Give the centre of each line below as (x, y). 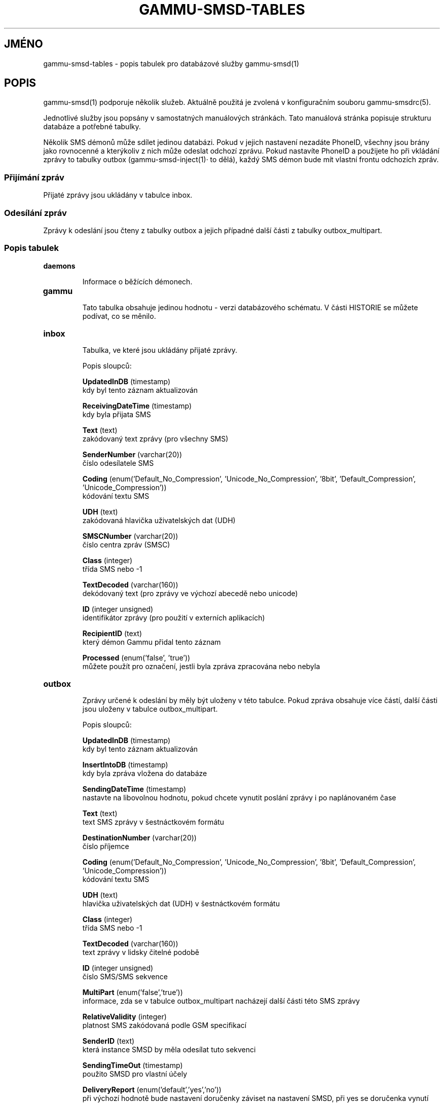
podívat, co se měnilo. (119, 316)
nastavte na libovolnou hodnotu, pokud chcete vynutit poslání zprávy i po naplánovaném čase (239, 797)
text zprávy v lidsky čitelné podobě (141, 952)
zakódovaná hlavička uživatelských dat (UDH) (159, 520)
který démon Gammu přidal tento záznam (152, 642)
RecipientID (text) (112, 633)
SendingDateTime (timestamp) (134, 789)
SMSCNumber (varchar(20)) (130, 536)
